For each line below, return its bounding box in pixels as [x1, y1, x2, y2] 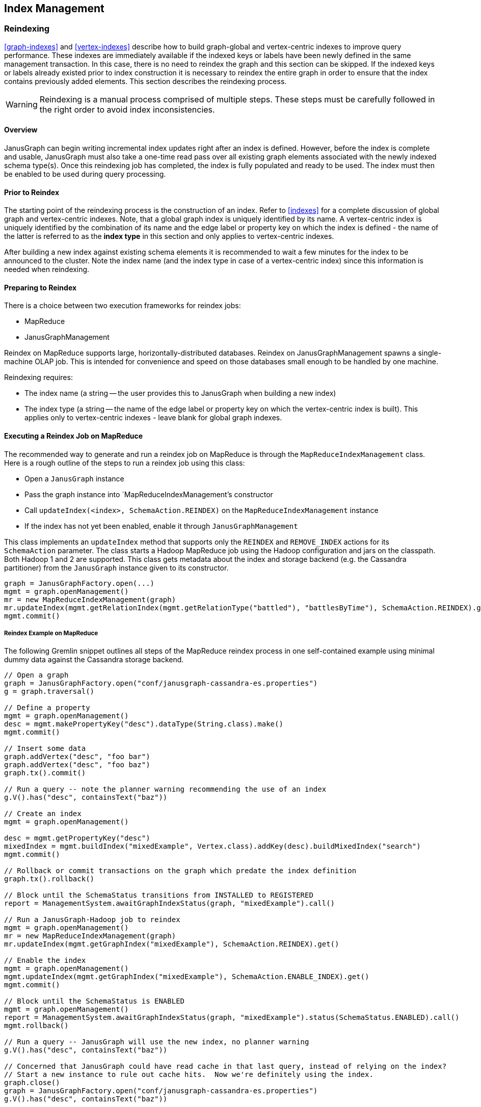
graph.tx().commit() [4, 769, 86, 777]
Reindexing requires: [4, 373, 73, 382]
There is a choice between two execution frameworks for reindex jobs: [4, 301, 241, 310]
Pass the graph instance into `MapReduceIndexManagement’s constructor [24, 490, 273, 499]
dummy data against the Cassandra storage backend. [4, 655, 184, 664]
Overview [4, 125, 38, 134]
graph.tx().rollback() [4, 875, 95, 883]
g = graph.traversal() [4, 687, 95, 696]
